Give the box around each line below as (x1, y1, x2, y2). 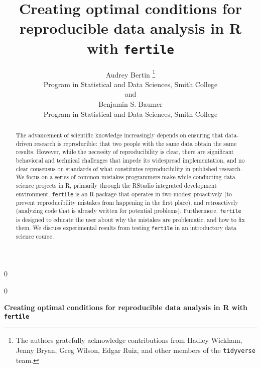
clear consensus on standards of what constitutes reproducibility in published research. (16, 164, 242, 173)
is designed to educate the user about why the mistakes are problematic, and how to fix (16, 215, 245, 224)
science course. (16, 232, 54, 241)
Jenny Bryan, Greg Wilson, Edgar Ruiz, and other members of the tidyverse (16, 345, 255, 355)
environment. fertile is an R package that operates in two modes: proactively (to (16, 189, 232, 198)
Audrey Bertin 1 (105, 67, 156, 80)
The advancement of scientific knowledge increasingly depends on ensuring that (16, 131, 223, 139)
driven (16, 139, 33, 148)
